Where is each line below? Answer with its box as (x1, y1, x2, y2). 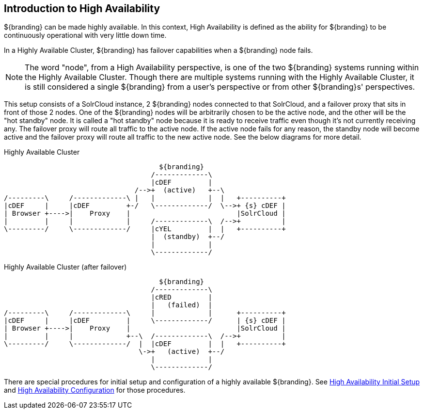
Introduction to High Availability (4, 2, 160, 15)
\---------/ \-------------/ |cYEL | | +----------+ (4, 225, 286, 233)
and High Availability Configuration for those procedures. (4, 386, 186, 395)
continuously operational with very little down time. (4, 31, 167, 40)
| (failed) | (151, 301, 212, 309)
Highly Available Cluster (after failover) (4, 263, 127, 271)
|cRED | (151, 293, 212, 302)
